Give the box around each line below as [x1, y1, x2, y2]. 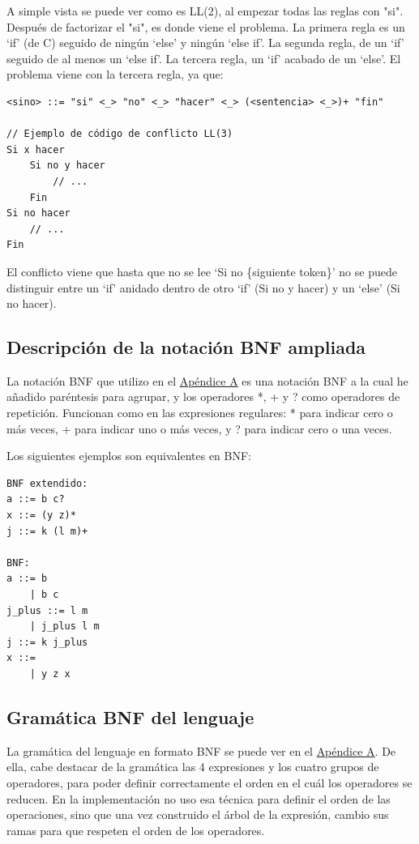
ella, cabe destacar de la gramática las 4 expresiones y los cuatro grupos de [6, 758, 379, 775]
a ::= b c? [6, 493, 65, 505]
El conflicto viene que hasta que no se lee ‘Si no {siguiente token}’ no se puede [6, 262, 397, 279]
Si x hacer [6, 143, 65, 156]
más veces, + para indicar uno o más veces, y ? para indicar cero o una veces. [6, 420, 392, 437]
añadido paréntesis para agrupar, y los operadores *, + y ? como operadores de [6, 388, 400, 405]
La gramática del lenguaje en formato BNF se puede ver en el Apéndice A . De [6, 742, 396, 759]
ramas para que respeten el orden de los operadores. [6, 821, 265, 838]
